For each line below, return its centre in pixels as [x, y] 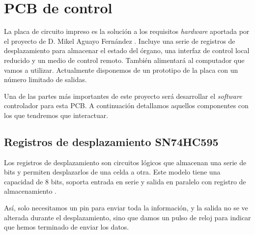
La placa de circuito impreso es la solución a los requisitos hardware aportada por [127, 31]
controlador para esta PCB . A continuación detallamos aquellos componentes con [126, 105]
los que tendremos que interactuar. [56, 115]
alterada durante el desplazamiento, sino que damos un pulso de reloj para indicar [127, 217]
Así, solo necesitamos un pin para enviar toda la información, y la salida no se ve [126, 208]
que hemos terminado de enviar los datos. [67, 227]
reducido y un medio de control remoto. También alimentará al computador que [124, 60]
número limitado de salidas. [45, 79]
